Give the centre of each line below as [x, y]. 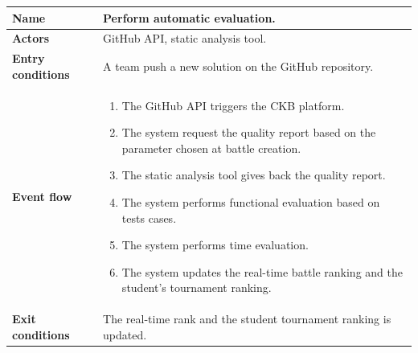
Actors [31, 38]
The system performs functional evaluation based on [251, 202]
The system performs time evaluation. [215, 245]
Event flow [42, 196]
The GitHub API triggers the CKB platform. [233, 105]
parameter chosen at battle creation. [211, 148]
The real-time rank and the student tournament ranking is [247, 319]
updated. [125, 334]
